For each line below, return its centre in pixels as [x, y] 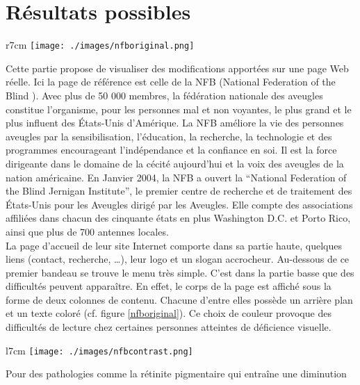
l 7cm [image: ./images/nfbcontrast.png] [99, 350]
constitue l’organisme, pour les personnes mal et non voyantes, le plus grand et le [179, 109]
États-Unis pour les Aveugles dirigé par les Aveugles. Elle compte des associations [179, 204]
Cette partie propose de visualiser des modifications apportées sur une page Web [177, 68]
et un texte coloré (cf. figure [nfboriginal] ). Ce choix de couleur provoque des [169, 313]
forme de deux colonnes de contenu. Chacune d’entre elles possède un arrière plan [179, 299]
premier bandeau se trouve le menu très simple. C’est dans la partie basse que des [180, 272]
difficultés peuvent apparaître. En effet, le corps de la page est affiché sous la [169, 286]
